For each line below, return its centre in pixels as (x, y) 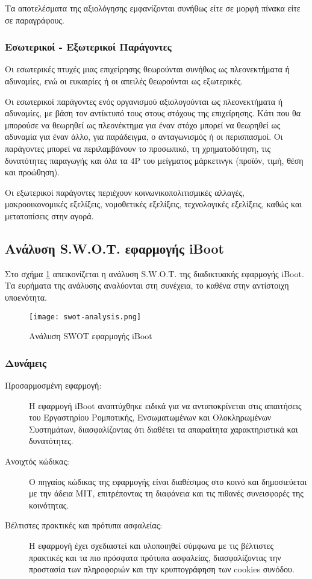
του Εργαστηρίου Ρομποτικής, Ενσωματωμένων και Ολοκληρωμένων (150, 417)
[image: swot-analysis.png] (85, 317)
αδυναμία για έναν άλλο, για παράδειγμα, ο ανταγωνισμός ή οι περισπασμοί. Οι (144, 136)
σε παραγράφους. (35, 20)
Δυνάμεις (26, 362)
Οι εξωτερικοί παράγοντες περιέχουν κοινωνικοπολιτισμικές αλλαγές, (125, 192)
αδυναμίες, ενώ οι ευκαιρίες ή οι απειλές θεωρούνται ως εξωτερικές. (124, 81)
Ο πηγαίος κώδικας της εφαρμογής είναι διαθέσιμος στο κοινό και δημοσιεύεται (168, 481)
